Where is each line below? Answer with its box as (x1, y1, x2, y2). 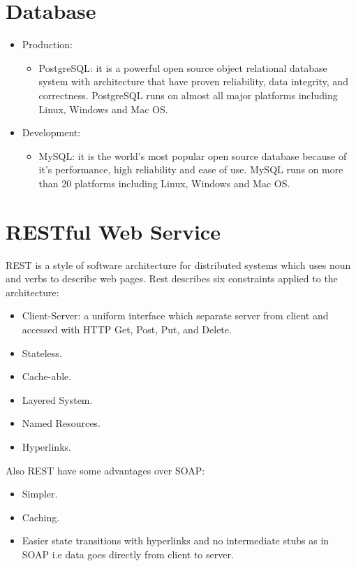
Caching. (22, 509, 60, 524)
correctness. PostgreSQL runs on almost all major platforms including (38, 87, 338, 102)
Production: (22, 37, 73, 52)
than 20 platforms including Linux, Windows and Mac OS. (38, 175, 290, 190)
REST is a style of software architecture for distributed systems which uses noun (6, 257, 351, 272)
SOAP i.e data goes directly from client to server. (22, 546, 234, 561)
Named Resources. (22, 416, 101, 430)
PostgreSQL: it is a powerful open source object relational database (38, 60, 327, 75)
